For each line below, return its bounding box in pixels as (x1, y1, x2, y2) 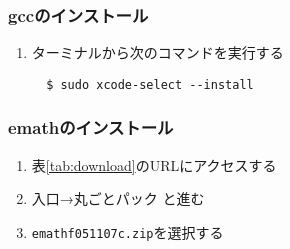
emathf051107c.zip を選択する (31, 221, 224, 242)
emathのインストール (8, 115, 174, 140)
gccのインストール (8, 2, 149, 27)
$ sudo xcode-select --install (46, 77, 254, 92)
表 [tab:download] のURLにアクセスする (31, 154, 277, 175)
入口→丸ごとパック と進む (31, 188, 205, 209)
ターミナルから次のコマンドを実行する (31, 42, 284, 63)
